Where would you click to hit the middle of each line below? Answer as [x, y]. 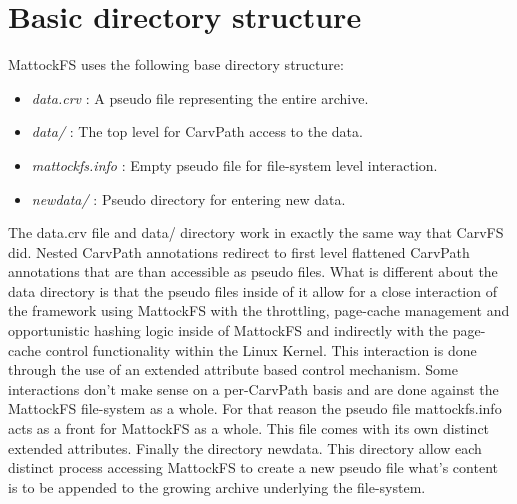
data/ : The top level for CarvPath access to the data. [197, 131]
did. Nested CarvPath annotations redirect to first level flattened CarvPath [239, 251]
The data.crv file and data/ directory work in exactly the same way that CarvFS [256, 232]
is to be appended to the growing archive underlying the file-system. [217, 486]
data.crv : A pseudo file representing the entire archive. [200, 97]
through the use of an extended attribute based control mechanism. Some [233, 369]
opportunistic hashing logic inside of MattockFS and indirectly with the [228, 330]
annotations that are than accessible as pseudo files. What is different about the [253, 271]
